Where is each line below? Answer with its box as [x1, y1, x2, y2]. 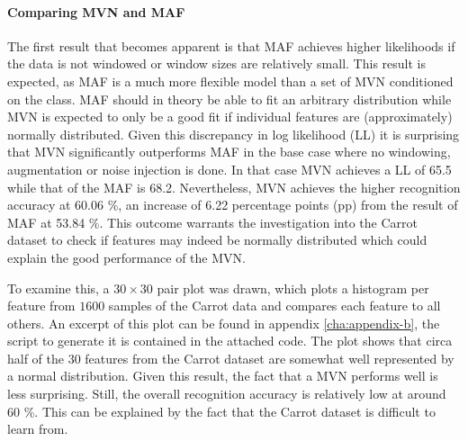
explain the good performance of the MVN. [7, 247, 246, 266]
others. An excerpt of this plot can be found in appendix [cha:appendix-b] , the [7, 313, 440, 332]
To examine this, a [7, 278, 110, 297]
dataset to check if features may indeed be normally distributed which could [7, 230, 427, 249]
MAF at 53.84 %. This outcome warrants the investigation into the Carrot [7, 212, 418, 231]
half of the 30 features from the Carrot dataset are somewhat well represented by [7, 348, 454, 367]
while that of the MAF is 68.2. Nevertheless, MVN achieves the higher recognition [7, 177, 461, 196]
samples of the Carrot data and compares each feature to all [108, 296, 441, 315]
